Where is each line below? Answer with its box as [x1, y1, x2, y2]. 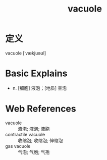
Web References [5, 103, 77, 115]
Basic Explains [5, 68, 68, 79]
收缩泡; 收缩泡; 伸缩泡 [18, 137, 63, 143]
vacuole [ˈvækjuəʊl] [5, 50, 46, 56]
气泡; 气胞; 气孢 [18, 149, 50, 155]
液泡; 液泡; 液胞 [18, 126, 50, 132]
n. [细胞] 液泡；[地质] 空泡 [12, 85, 67, 91]
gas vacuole [5, 143, 31, 149]
